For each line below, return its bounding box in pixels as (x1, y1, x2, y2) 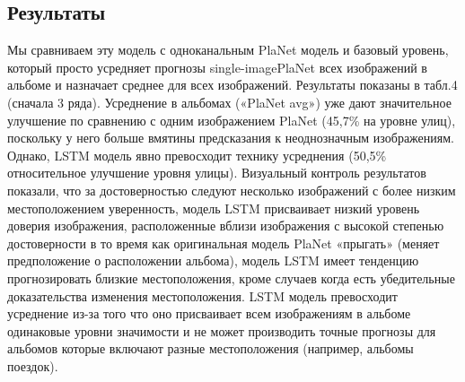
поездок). (7, 356, 58, 375)
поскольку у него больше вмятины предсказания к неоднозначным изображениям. (7, 128, 454, 147)
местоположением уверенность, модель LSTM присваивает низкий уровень (7, 198, 420, 217)
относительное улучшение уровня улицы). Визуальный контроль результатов (7, 163, 426, 182)
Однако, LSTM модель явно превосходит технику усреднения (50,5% (7, 145, 387, 164)
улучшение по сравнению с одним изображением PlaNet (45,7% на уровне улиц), (7, 110, 456, 129)
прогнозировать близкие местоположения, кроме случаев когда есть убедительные (7, 268, 455, 287)
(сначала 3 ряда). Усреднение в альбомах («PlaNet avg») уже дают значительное (7, 92, 452, 111)
